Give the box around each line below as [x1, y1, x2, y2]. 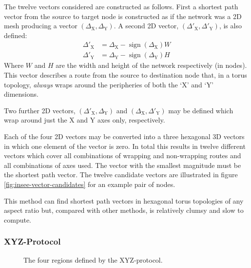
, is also [219, 21, 242, 31]
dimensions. [4, 89, 39, 99]
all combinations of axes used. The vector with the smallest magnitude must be [4, 160, 241, 170]
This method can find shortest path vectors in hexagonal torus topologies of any [4, 195, 244, 206]
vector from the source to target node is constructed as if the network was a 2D [4, 11, 242, 21]
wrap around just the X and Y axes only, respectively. [4, 115, 165, 125]
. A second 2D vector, [114, 21, 179, 31]
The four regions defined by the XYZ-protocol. [23, 254, 163, 265]
